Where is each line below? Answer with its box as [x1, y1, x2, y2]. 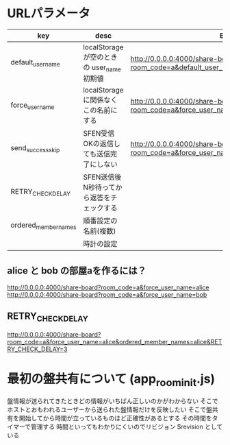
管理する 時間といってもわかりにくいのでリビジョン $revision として [30, 422, 223, 431]
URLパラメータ [7, 5, 90, 21]
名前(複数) [83, 226, 116, 236]
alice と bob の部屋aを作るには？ [7, 265, 146, 276]
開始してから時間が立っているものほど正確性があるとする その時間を [18, 414, 212, 422]
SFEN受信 [83, 129, 115, 139]
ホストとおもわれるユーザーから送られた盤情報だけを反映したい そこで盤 [7, 405, 212, 414]
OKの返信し [83, 139, 121, 149]
